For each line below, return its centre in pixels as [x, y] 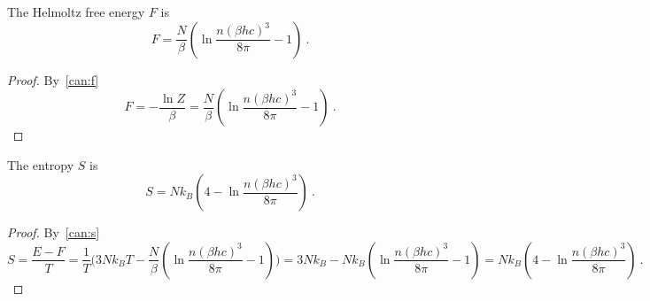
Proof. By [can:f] [53, 79]
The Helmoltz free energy [76, 12]
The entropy [41, 164]
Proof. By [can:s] [54, 232]
